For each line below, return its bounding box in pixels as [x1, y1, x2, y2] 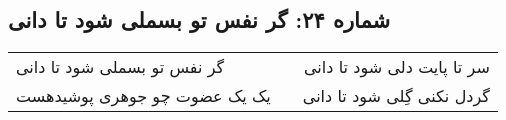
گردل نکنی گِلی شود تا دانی [302, 84, 490, 108]
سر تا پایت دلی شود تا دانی [304, 55, 490, 79]
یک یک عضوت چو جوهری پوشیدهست [16, 84, 271, 108]
